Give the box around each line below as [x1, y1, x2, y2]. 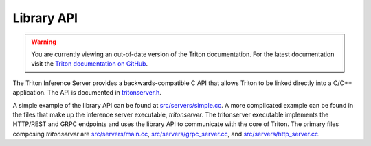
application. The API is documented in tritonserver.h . [12, 88, 161, 97]
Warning [31, 38, 56, 46]
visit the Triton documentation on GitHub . [31, 60, 148, 68]
